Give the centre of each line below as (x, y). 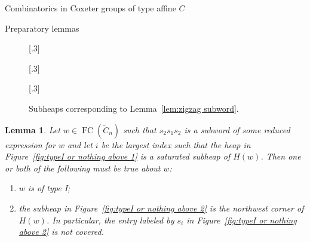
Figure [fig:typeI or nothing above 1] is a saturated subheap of (118, 156)
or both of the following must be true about (83, 168)
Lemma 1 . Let (33, 129)
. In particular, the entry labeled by (110, 220)
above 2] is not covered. (62, 232)
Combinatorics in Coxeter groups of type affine (90, 8)
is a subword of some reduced (237, 129)
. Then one (281, 156)
